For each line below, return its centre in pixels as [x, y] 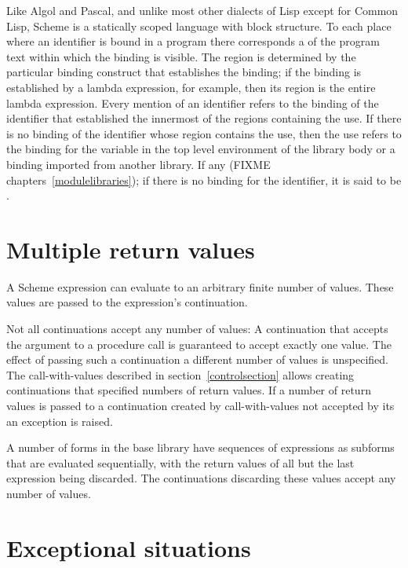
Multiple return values [131, 249]
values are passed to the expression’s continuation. [127, 302]
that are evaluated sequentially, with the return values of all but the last [180, 462]
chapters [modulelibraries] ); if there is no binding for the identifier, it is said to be [204, 180]
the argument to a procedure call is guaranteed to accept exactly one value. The [199, 344]
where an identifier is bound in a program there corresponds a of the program [193, 41]
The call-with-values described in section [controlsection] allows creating [180, 374]
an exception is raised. [60, 421]
